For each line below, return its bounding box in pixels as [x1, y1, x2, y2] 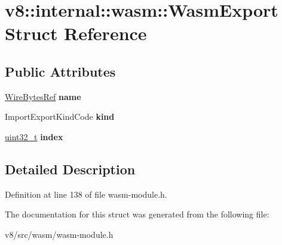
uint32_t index [5, 130, 63, 143]
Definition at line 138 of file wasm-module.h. [5, 187, 167, 200]
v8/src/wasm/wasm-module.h [5, 228, 114, 240]
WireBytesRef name [5, 90, 81, 102]
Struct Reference [5, 21, 147, 46]
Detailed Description [5, 159, 136, 178]
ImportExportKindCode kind [5, 110, 115, 123]
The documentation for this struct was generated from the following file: [5, 208, 269, 220]
